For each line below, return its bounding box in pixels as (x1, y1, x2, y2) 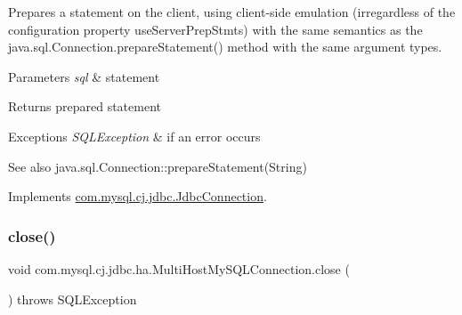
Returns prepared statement (8, 97, 161, 116)
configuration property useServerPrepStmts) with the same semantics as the (8, 20, 423, 38)
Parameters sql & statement (8, 67, 160, 85)
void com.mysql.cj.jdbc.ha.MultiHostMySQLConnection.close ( (8, 259, 350, 278)
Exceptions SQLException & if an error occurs (8, 126, 261, 145)
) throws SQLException (8, 289, 137, 308)
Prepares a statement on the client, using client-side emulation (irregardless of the (8, 3, 456, 20)
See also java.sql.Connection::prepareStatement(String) (8, 157, 307, 175)
